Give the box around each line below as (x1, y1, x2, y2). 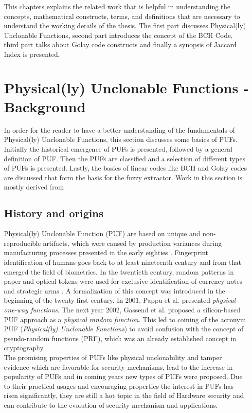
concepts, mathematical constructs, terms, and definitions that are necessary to (4, 11, 240, 21)
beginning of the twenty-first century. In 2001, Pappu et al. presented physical (4, 295, 236, 305)
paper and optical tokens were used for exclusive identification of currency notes (4, 276, 243, 286)
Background (4, 96, 86, 116)
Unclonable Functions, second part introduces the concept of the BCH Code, (4, 30, 233, 40)
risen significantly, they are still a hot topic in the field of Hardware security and (4, 390, 244, 400)
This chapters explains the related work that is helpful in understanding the (4, 1, 231, 11)
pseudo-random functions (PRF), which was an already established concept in (4, 333, 236, 343)
